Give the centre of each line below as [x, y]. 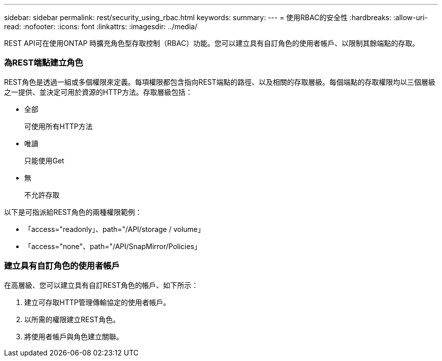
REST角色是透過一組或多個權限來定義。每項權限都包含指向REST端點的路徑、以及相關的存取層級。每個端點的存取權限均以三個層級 [220, 82]
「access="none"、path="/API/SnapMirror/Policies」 [113, 246]
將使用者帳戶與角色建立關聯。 [74, 336]
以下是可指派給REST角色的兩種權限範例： [73, 212]
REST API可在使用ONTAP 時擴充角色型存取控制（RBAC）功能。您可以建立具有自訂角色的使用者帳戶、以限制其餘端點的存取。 [212, 43]
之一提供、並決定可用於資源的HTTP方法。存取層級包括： [98, 92]
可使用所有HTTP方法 [59, 126]
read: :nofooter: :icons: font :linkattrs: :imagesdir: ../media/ [101, 26]
